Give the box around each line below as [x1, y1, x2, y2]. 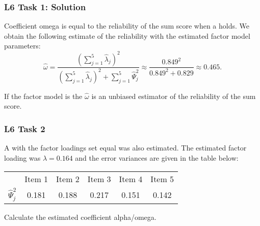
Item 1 [24, 172, 48, 185]
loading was [4, 153, 41, 163]
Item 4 [119, 172, 143, 185]
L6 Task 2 [4, 122, 45, 135]
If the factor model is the [4, 90, 83, 101]
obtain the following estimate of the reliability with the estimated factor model [4, 30, 250, 41]
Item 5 [150, 172, 174, 185]
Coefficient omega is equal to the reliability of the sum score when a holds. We [4, 20, 249, 31]
